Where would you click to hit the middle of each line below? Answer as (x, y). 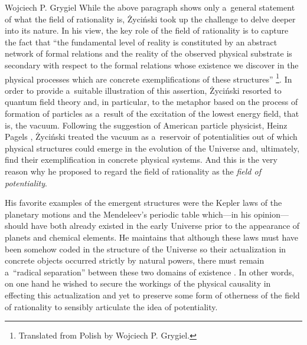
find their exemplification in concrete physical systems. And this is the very (141, 160)
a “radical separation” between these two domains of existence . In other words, (150, 272)
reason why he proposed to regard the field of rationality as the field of (133, 171)
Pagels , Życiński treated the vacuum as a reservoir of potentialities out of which (151, 137)
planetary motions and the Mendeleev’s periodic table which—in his (128, 214)
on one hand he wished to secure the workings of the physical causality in (138, 283)
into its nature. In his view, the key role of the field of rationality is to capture (147, 30)
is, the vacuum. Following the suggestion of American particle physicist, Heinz (146, 125)
